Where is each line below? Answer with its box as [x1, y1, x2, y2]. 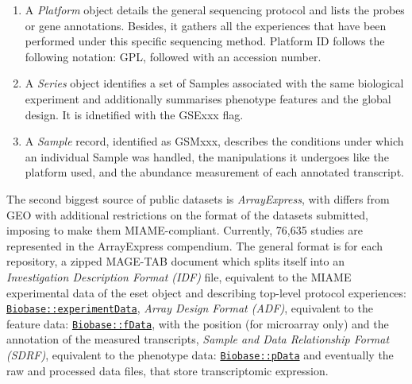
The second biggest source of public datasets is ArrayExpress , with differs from [6, 190, 390, 207]
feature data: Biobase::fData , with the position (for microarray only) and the [6, 315, 389, 332]
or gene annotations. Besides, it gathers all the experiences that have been [25, 17, 387, 33]
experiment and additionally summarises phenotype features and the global [25, 90, 391, 107]
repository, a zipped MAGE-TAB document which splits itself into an [6, 253, 345, 270]
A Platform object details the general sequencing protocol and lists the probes [25, 2, 405, 17]
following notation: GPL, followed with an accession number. [25, 48, 322, 64]
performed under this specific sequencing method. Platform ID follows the [25, 33, 385, 49]
